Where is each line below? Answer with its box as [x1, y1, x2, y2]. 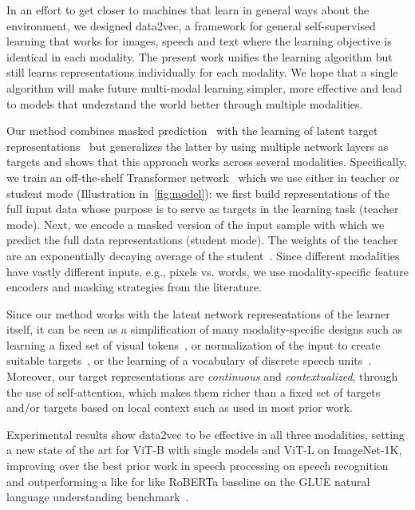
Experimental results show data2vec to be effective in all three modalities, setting [6, 425, 405, 442]
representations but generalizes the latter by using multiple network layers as [6, 137, 389, 154]
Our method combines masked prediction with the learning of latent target [6, 122, 378, 139]
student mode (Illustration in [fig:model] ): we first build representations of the [6, 184, 390, 201]
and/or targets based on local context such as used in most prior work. [6, 399, 353, 416]
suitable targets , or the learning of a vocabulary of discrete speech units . [6, 352, 372, 369]
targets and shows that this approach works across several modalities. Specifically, [6, 153, 407, 170]
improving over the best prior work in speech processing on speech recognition [6, 457, 389, 474]
